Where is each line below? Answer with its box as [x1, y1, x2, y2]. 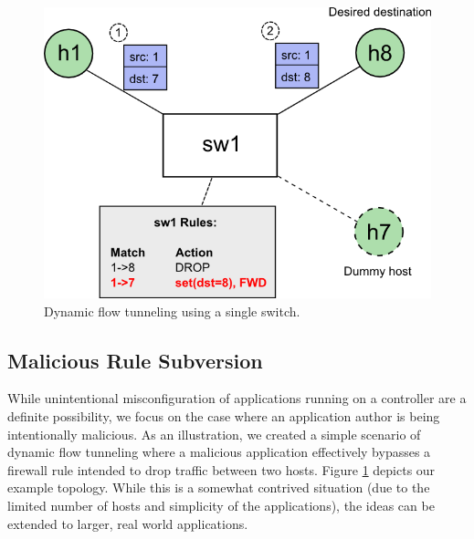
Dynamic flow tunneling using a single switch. [44, 301, 300, 320]
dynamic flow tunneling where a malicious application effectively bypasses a [7, 442, 431, 461]
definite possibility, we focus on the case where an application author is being [7, 406, 440, 425]
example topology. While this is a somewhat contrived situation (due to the [7, 478, 430, 497]
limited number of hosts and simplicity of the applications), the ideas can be [7, 495, 435, 514]
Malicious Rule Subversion [7, 346, 263, 374]
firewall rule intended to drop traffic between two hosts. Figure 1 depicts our [7, 460, 436, 479]
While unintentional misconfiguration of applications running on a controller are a [7, 389, 467, 408]
